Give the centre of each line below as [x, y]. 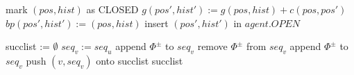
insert [157, 23]
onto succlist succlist [140, 60]
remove [212, 46]
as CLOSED [112, 9]
